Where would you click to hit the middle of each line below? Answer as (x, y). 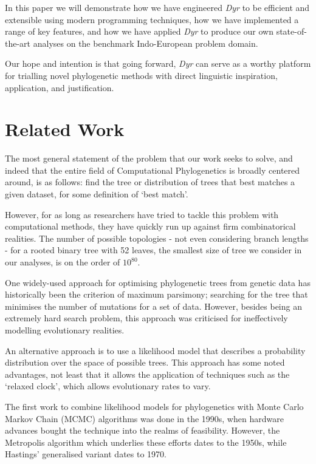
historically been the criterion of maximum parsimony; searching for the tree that (156, 294)
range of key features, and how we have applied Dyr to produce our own (139, 31)
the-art (18, 43)
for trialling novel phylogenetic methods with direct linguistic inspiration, (141, 75)
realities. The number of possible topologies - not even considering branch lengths (157, 238)
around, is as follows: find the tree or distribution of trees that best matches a (150, 182)
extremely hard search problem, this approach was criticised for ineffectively (146, 318)
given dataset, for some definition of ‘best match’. (97, 194)
